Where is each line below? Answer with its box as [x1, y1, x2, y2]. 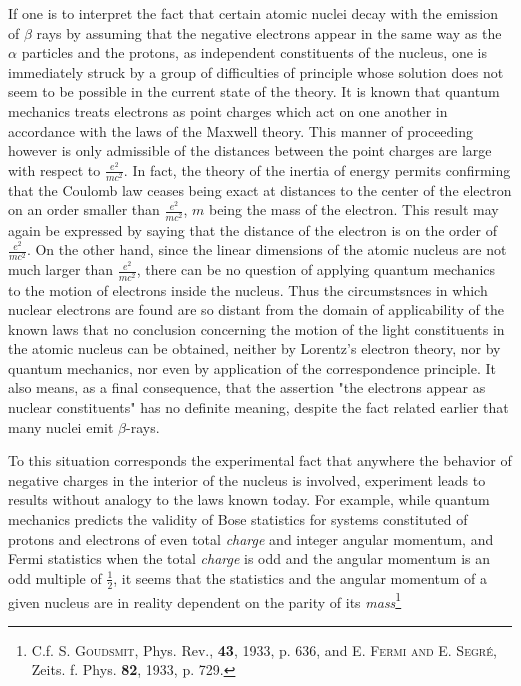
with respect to [8, 159, 101, 180]
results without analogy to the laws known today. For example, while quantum [8, 489, 490, 510]
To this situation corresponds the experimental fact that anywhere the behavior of [8, 450, 512, 471]
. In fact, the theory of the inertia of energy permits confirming [123, 159, 511, 180]
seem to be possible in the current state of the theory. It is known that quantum [8, 81, 500, 102]
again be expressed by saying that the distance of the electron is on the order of [8, 219, 497, 240]
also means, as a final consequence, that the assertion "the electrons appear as [8, 377, 486, 398]
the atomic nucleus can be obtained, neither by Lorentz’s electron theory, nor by [8, 338, 501, 359]
